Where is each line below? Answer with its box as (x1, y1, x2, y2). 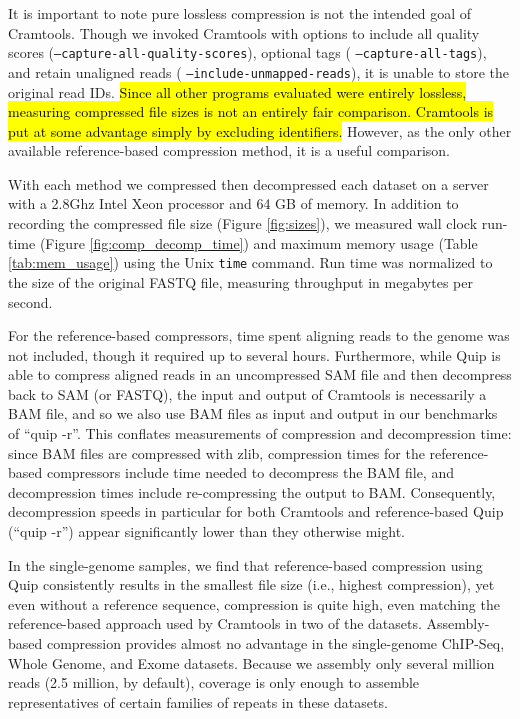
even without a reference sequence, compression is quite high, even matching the (8, 593, 500, 614)
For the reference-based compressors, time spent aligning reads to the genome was (8, 325, 510, 346)
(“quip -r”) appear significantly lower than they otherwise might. (8, 521, 405, 542)
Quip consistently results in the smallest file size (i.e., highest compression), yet (8, 574, 495, 595)
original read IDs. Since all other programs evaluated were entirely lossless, (8, 81, 467, 102)
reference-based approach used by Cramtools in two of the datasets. (8, 613, 422, 634)
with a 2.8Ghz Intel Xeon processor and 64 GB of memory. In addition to (8, 193, 459, 214)
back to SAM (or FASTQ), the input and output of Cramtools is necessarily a (8, 383, 487, 404)
